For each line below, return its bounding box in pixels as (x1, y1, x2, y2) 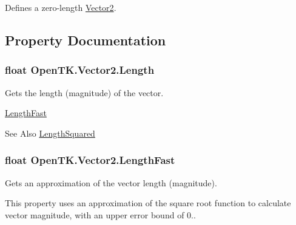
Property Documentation (5, 30, 166, 49)
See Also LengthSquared (5, 126, 95, 139)
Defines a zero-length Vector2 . (5, 1, 116, 13)
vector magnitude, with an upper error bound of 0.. (5, 208, 196, 221)
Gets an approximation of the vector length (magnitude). (5, 176, 217, 189)
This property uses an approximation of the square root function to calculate (5, 197, 291, 209)
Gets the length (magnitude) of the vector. (5, 86, 164, 99)
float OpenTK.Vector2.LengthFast (5, 152, 175, 168)
